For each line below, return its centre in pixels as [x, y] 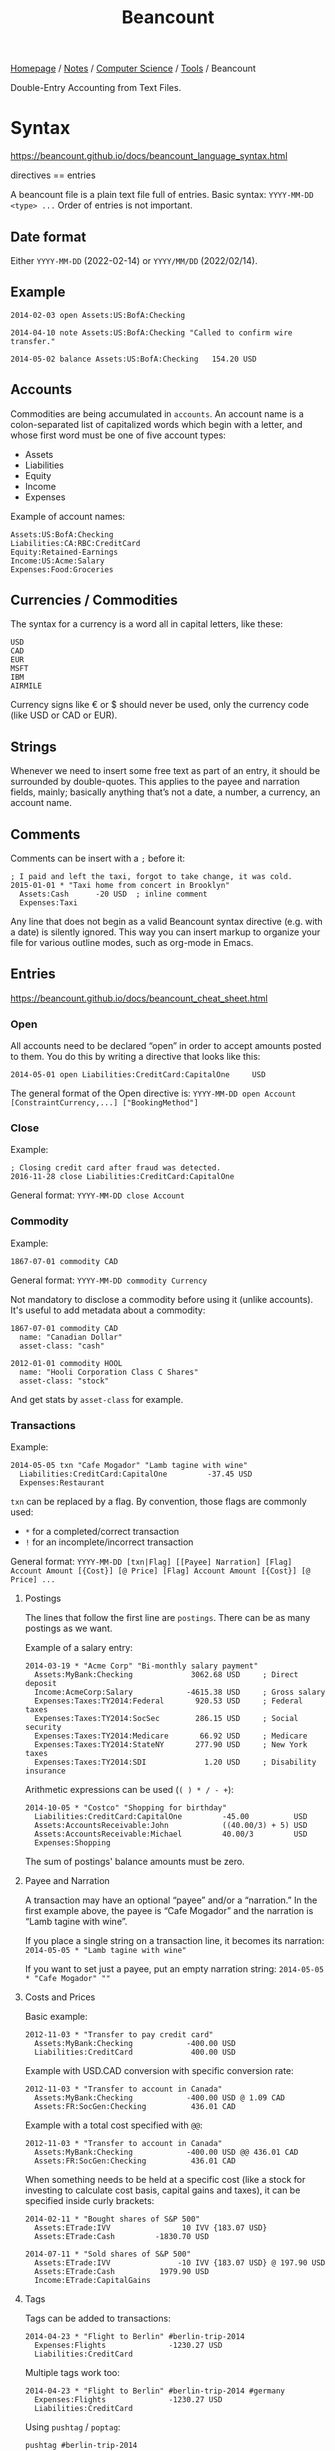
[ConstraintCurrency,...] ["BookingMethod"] [104, 1103]
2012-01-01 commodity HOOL [66, 1363]
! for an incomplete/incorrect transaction [109, 1542]
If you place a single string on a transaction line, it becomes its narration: [174, 1940]
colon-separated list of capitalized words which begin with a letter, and [156, 424]
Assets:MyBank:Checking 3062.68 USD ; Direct [166, 1675]
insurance [45, 1771]
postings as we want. [68, 1628]
